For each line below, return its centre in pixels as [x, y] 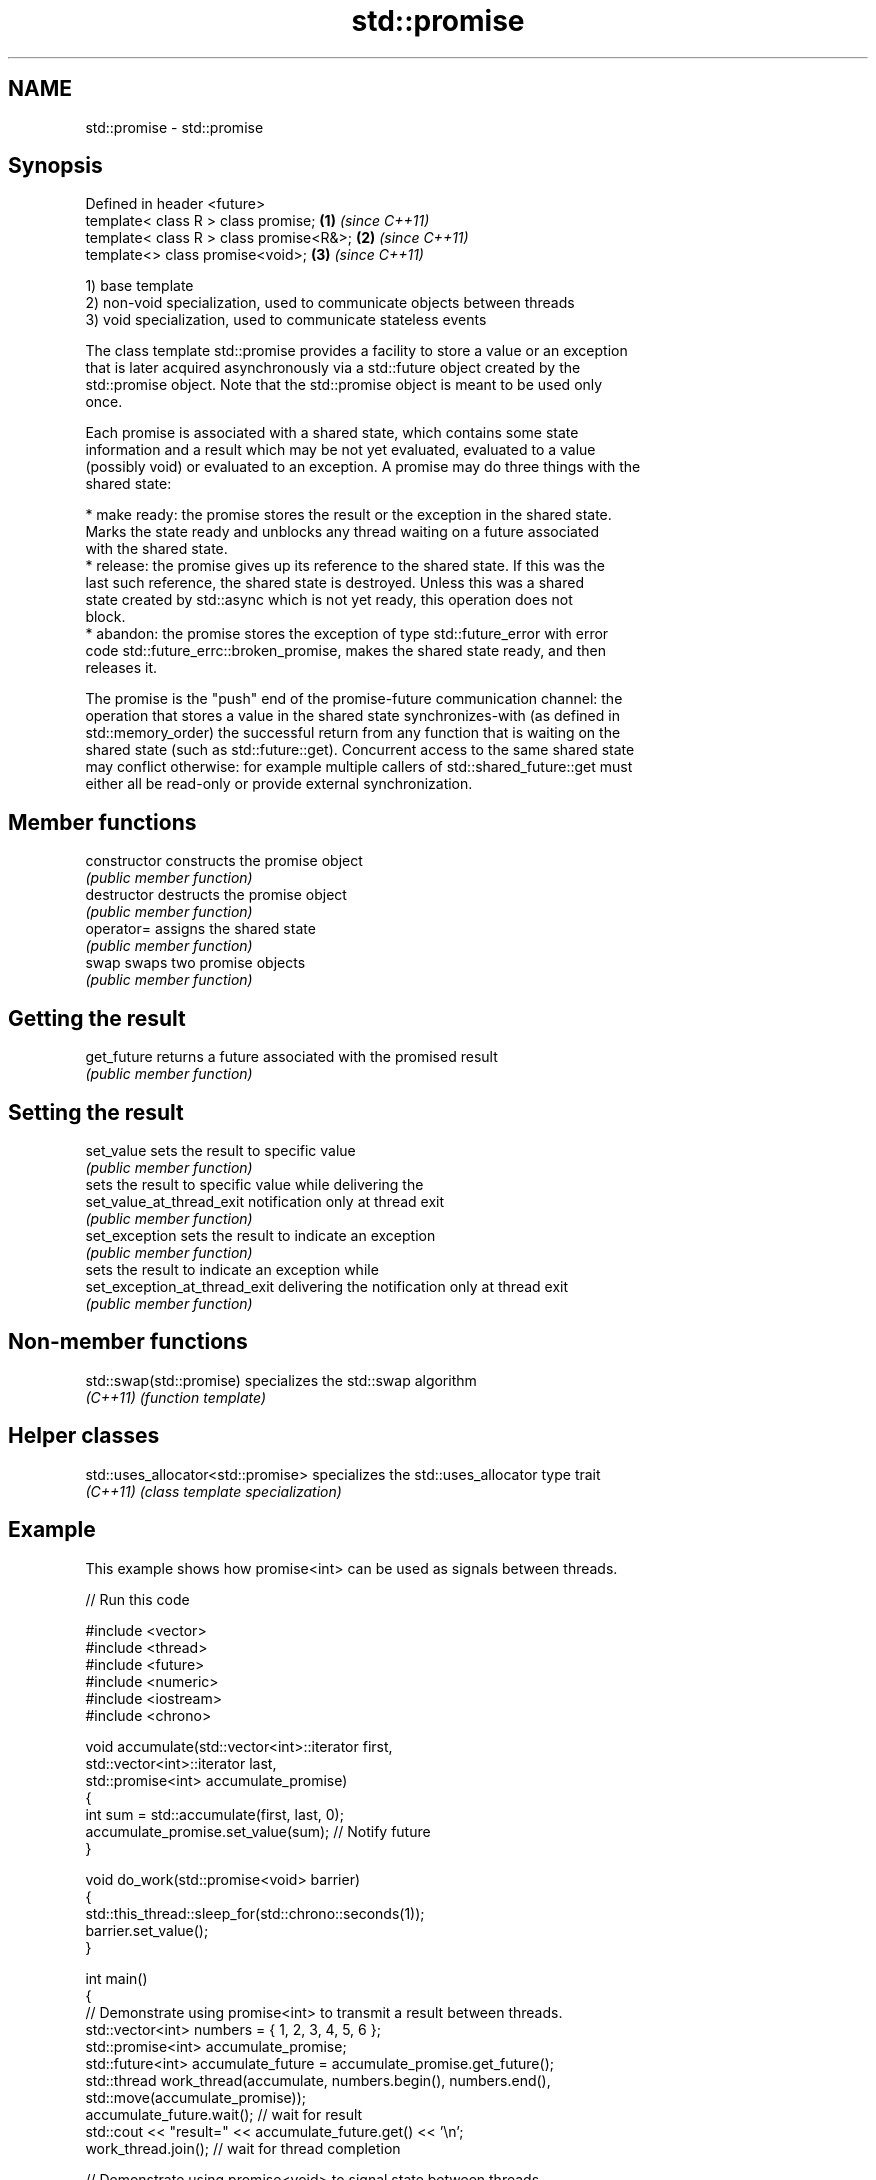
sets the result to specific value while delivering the [254, 1184]
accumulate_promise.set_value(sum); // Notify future [258, 1831]
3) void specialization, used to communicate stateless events [286, 320]
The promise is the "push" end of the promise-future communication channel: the [354, 699]
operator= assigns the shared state [200, 929]
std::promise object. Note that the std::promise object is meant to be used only [344, 385]
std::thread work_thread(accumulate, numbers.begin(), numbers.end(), [318, 2080]
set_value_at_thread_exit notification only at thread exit [265, 1201]
